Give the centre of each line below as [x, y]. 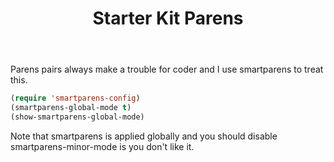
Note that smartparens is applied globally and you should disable [144, 136]
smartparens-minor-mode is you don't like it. [102, 146]
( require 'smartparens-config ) [75, 98]
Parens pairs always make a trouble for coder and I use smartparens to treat [167, 69]
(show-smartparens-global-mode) [77, 117]
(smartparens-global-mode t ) [71, 108]
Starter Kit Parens [168, 18]
